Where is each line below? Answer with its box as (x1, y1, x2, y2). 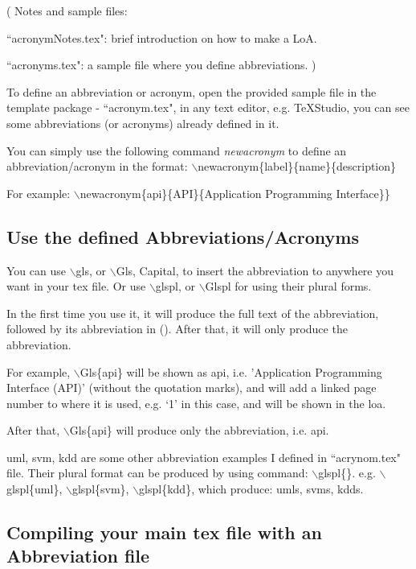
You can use (6, 262, 66, 278)
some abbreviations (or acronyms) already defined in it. (6, 114, 279, 131)
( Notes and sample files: (6, 2, 128, 19)
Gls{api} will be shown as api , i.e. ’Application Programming (80, 363, 382, 380)
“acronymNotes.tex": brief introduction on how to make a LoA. (6, 29, 317, 46)
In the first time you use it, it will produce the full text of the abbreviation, (6, 304, 379, 321)
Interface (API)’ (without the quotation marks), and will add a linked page (6, 379, 377, 396)
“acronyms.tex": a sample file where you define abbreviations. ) (6, 56, 316, 73)
